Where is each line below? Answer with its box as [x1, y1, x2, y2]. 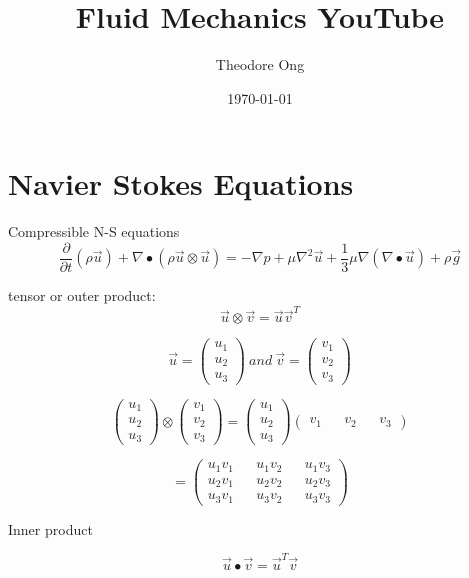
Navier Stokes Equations [8, 163, 354, 204]
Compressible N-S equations [8, 221, 180, 242]
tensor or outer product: [8, 284, 156, 305]
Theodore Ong [215, 54, 305, 75]
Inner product [8, 518, 93, 539]
